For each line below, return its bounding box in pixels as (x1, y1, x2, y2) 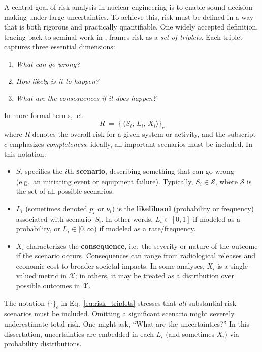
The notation (4, 297, 45, 308)
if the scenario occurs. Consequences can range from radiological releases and (16, 250, 256, 261)
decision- (227, 2, 255, 12)
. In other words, (101, 213, 153, 224)
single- (230, 260, 250, 271)
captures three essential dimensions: (4, 41, 115, 52)
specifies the (25, 165, 62, 176)
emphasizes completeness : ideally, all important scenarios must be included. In (9, 138, 252, 149)
